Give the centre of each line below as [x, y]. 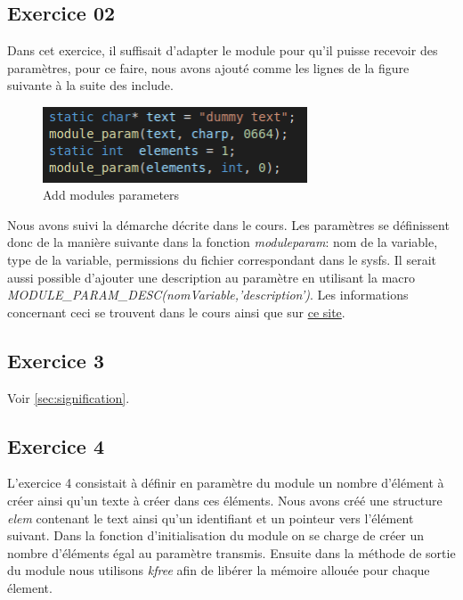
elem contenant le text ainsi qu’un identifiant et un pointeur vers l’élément [211, 518]
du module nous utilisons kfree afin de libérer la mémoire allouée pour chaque [219, 570]
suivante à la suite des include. [90, 85]
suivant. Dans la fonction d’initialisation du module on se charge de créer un [216, 535]
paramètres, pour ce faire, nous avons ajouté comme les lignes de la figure [208, 67]
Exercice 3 [56, 360]
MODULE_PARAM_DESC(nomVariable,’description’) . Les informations [208, 295]
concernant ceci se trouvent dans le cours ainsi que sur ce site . [176, 312]
